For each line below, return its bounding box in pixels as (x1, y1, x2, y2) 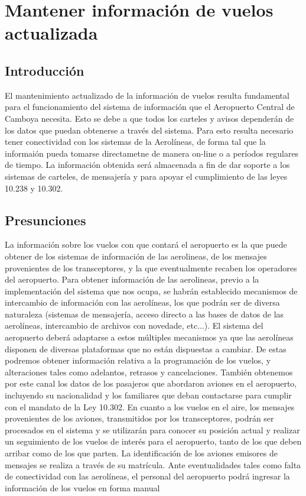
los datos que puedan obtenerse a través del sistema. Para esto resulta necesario (5, 124, 294, 136)
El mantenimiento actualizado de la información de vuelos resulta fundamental (5, 89, 289, 101)
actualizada (5, 21, 98, 45)
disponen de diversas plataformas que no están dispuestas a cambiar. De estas (5, 342, 287, 355)
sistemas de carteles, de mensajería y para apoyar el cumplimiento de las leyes (5, 170, 288, 182)
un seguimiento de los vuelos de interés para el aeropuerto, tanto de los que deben (5, 435, 302, 448)
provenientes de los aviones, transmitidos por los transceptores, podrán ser (5, 412, 274, 424)
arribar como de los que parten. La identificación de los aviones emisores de (5, 447, 278, 459)
